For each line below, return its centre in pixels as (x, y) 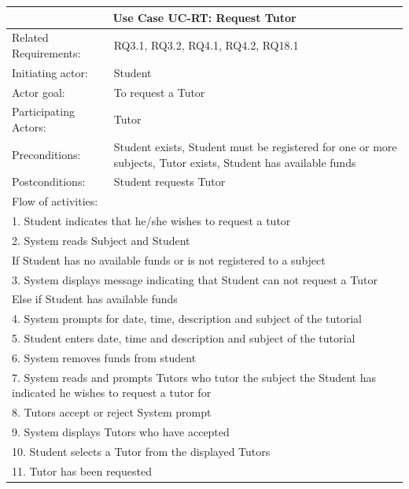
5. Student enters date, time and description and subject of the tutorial (184, 338)
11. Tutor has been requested (82, 470)
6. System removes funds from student (104, 357)
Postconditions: (49, 182)
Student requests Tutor (169, 182)
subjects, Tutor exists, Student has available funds (235, 162)
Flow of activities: (55, 201)
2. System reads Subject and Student (101, 240)
